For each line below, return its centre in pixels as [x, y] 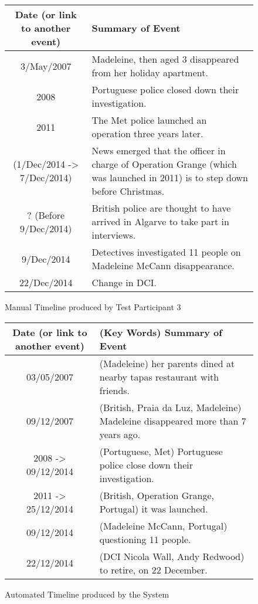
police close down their [146, 464]
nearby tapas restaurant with [159, 376]
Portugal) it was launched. [154, 508]
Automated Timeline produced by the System [87, 594]
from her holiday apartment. [150, 72]
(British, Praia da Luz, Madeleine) [170, 407]
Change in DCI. [124, 282]
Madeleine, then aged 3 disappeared [165, 59]
